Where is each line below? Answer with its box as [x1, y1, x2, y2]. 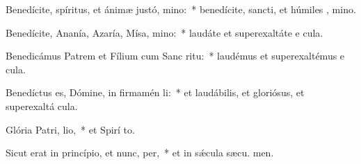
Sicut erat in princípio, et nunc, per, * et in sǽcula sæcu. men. [6, 145, 274, 160]
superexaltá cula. [6, 98, 78, 113]
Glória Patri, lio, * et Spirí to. [6, 122, 135, 136]
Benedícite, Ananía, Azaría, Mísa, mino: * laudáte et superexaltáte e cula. [6, 25, 323, 39]
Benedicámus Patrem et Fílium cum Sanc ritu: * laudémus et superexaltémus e [6, 48, 345, 63]
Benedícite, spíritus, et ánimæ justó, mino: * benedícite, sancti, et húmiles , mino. [6, 2, 356, 16]
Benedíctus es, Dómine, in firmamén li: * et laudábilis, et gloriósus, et [6, 85, 305, 100]
